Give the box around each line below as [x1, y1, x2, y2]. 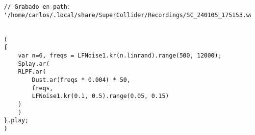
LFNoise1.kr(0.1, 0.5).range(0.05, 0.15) [32, 93, 169, 100]
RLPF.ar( [18, 68, 46, 76]
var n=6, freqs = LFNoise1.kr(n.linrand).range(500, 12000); [18, 52, 222, 59]
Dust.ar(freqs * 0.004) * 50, [32, 76, 130, 83]
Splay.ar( [18, 60, 50, 67]
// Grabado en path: [4, 3, 71, 10]
